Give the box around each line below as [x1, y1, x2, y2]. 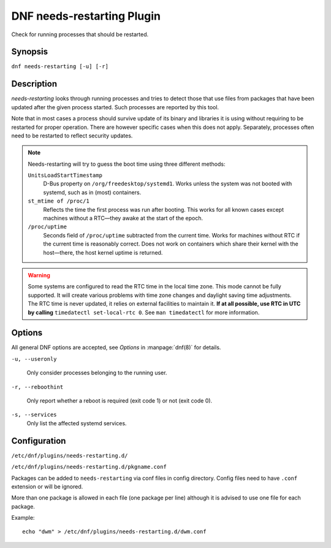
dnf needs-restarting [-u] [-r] [11, 63, 108, 70]
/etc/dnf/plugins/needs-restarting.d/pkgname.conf [11, 463, 167, 471]
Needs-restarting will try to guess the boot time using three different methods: [28, 160, 226, 168]
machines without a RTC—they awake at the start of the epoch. [43, 215, 204, 222]
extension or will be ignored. [11, 482, 83, 490]
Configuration [11, 436, 66, 446]
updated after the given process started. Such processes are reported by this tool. [11, 103, 219, 110]
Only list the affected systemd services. [26, 419, 127, 426]
